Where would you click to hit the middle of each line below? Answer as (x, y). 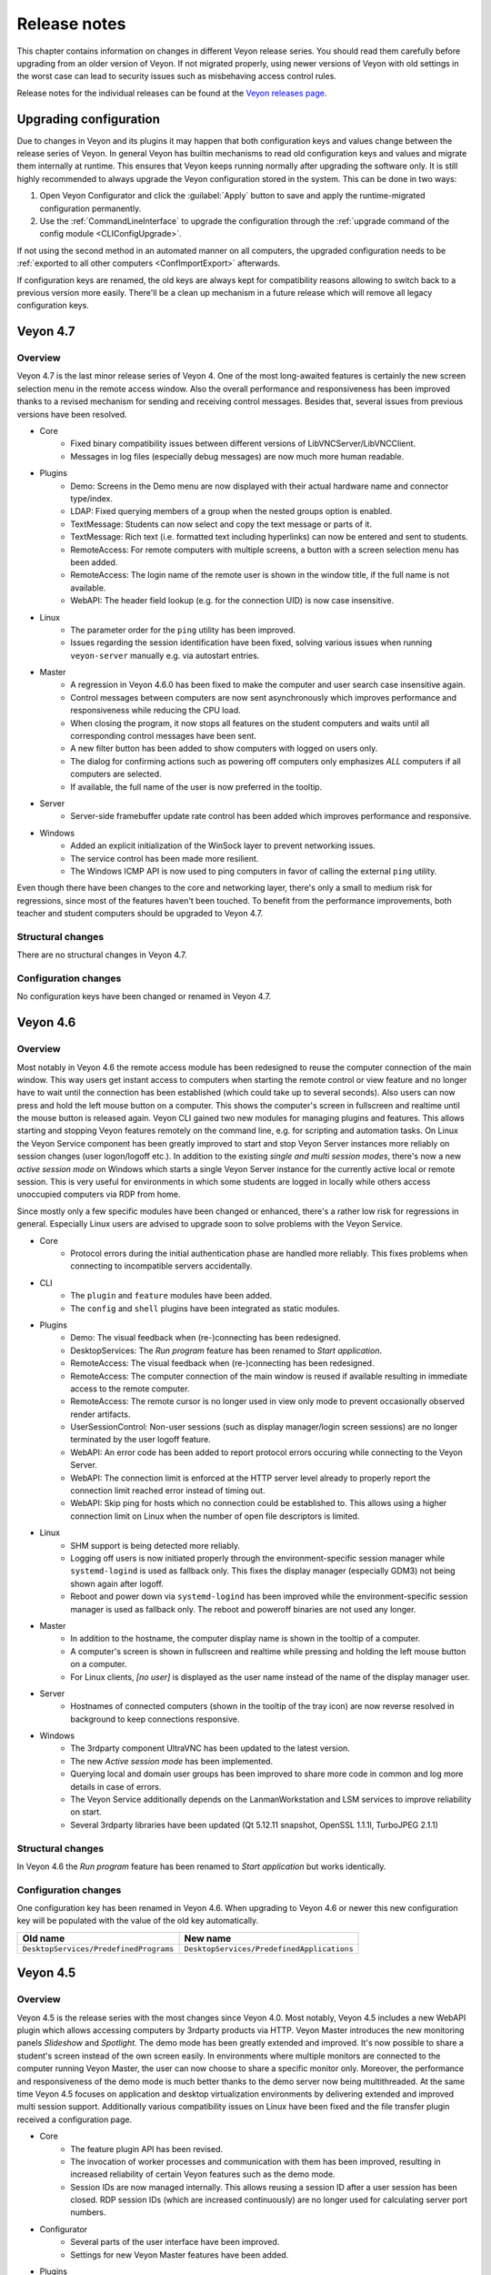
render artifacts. (100, 1414)
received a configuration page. (74, 2119)
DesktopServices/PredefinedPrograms (98, 1949)
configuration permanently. (90, 208)
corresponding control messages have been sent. (163, 736)
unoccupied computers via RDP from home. (99, 1194)
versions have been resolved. (72, 414)
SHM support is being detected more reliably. (155, 1545)
